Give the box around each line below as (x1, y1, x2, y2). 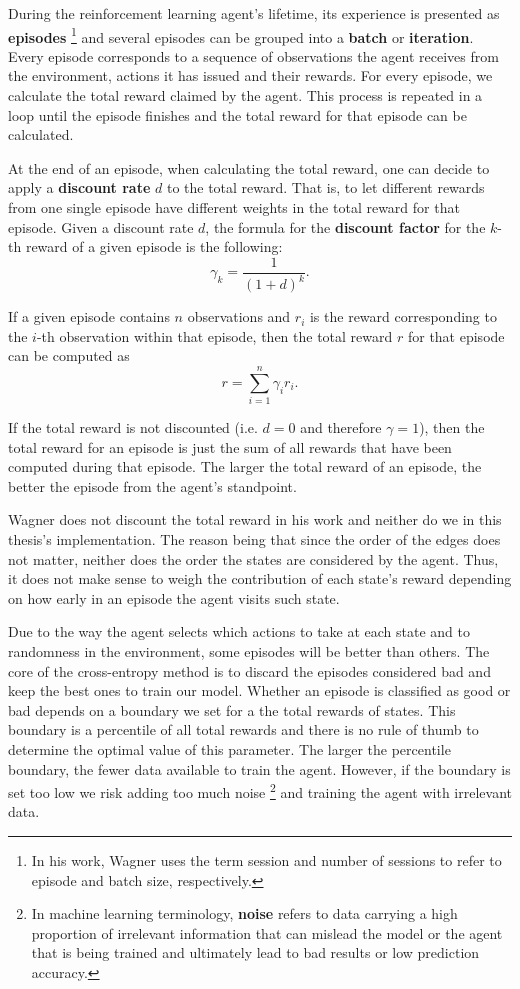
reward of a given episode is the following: (25, 236, 283, 257)
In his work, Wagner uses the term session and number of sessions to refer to (31, 850, 502, 871)
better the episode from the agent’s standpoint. (8, 475, 297, 496)
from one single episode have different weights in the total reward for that (8, 197, 460, 217)
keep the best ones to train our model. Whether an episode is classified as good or (8, 680, 511, 701)
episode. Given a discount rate (8, 216, 194, 237)
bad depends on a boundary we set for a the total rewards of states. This (8, 699, 456, 720)
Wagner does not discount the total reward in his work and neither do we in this (8, 509, 502, 530)
